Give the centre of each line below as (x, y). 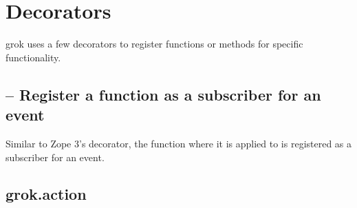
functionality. (33, 57)
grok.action (46, 194)
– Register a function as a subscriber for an (163, 94)
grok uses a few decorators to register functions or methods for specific (154, 44)
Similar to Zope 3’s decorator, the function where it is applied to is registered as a (179, 143)
